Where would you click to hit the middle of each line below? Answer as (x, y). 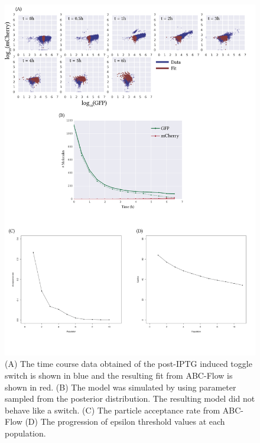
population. (25, 433)
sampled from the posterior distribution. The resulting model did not (130, 398)
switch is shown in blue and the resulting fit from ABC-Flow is (119, 375)
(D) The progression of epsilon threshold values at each (125, 421)
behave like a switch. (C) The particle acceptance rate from (113, 410)
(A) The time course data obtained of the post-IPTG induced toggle (129, 364)
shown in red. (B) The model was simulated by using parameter (121, 387)
